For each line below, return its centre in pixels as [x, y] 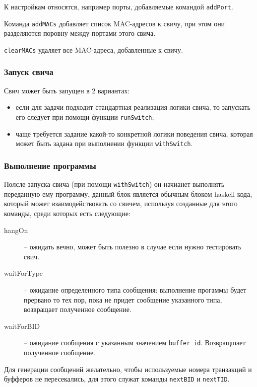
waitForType [24, 273]
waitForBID [22, 326]
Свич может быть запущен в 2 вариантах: [67, 90]
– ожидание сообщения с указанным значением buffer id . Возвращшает [135, 343]
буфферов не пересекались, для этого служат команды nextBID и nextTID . [117, 379]
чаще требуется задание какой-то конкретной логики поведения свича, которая [134, 133]
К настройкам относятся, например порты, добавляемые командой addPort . [119, 6]
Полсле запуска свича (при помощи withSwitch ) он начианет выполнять [114, 184]
